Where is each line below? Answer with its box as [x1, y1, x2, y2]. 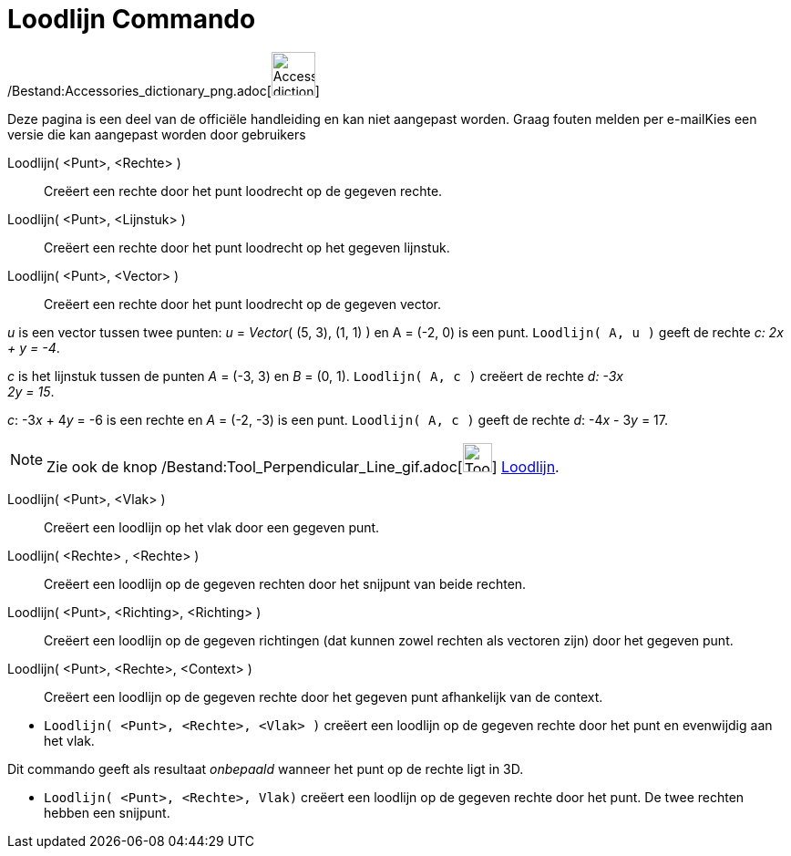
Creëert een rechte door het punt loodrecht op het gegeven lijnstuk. [44, 239, 450, 255]
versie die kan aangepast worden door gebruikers [7, 126, 306, 142]
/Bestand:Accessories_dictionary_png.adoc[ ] [7, 82, 320, 98]
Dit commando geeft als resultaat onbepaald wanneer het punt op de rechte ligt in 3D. [7, 760, 524, 777]
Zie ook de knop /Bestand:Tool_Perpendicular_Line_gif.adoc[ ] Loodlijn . [46, 457, 560, 476]
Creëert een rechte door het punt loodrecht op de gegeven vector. [44, 295, 442, 312]
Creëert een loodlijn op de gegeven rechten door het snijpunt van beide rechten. [44, 575, 527, 592]
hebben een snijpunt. [44, 804, 170, 820]
